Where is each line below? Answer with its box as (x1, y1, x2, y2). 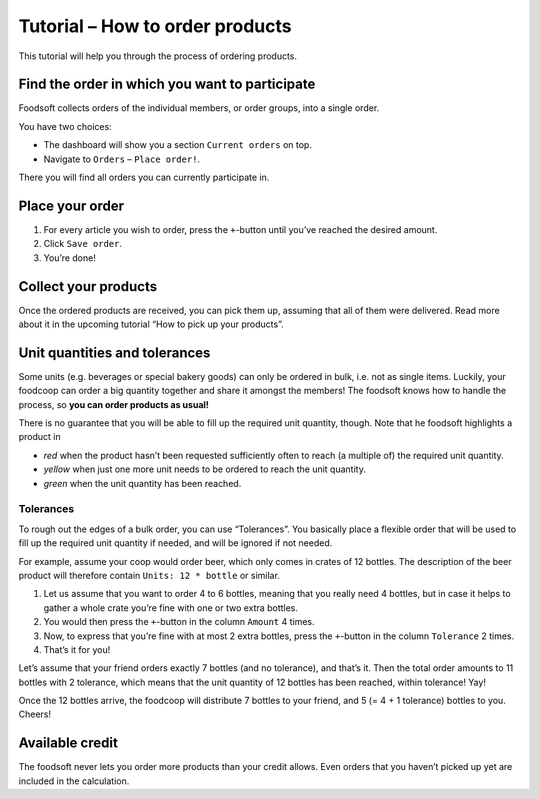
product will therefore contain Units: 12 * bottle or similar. (18, 569, 280, 581)
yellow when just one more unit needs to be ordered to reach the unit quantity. (43, 463, 367, 475)
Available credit (18, 735, 119, 752)
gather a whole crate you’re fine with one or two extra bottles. (43, 601, 299, 614)
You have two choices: (18, 120, 112, 132)
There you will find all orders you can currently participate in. (18, 171, 270, 184)
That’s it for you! (43, 643, 111, 655)
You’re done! (43, 251, 97, 264)
